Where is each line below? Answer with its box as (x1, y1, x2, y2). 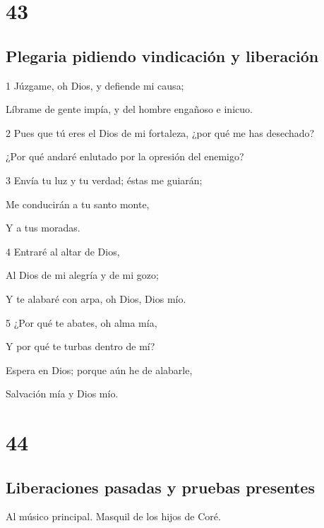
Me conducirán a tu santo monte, (6, 196, 150, 211)
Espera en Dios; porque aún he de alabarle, (6, 362, 193, 377)
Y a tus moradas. (6, 220, 80, 235)
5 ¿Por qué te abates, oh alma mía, (6, 315, 157, 330)
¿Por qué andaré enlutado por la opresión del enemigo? (6, 149, 244, 164)
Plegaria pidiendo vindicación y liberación (6, 44, 319, 66)
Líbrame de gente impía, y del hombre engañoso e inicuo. (6, 102, 253, 116)
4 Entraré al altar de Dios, (6, 244, 120, 258)
